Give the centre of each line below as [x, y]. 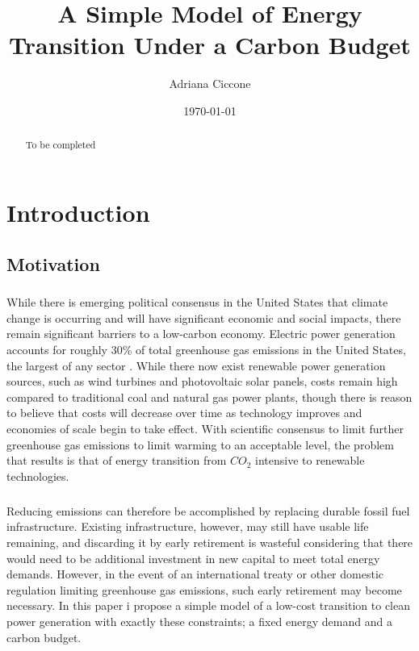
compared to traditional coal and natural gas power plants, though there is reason [209, 396]
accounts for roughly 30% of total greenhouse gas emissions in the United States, [206, 350]
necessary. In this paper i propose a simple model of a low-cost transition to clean [208, 605]
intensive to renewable [310, 460]
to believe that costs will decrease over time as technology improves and [184, 413]
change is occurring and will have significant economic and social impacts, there [204, 317]
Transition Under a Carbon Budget [210, 45]
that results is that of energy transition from [117, 460]
